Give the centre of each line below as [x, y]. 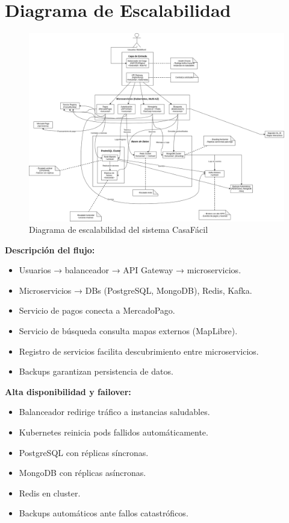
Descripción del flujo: [50, 249]
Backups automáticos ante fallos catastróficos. [104, 513]
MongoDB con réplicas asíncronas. [82, 473]
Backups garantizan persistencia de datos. [96, 371]
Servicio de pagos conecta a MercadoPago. [97, 310]
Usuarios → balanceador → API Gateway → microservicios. [130, 270]
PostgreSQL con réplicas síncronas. [84, 452]
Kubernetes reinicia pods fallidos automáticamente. [113, 432]
